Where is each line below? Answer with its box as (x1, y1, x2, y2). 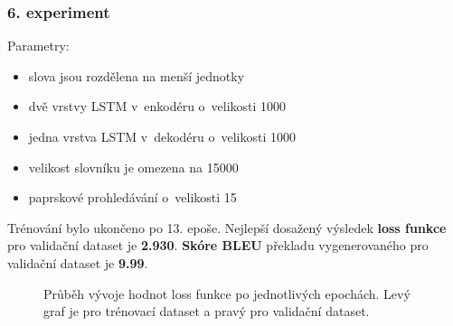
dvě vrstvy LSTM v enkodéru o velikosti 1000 (28, 97, 287, 116)
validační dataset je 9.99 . (7, 253, 148, 272)
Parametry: (7, 36, 70, 55)
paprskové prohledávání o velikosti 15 (28, 188, 237, 207)
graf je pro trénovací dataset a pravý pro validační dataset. (43, 302, 370, 321)
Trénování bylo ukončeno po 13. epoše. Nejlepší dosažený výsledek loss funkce (7, 218, 447, 237)
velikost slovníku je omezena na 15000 (28, 157, 239, 176)
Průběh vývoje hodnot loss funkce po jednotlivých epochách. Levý (43, 284, 411, 303)
